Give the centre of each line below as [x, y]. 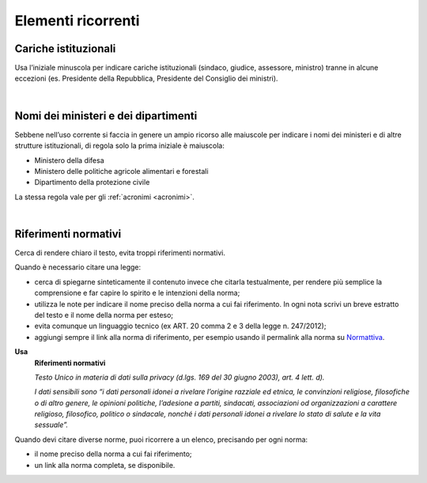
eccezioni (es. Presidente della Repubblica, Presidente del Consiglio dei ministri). [146, 78]
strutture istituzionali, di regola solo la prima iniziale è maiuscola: [119, 145]
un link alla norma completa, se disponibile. [105, 465]
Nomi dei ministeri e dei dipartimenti [106, 116]
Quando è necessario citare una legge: [78, 267]
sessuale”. [51, 425]
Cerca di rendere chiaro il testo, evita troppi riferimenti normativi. [120, 253]
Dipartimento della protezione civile [92, 183]
